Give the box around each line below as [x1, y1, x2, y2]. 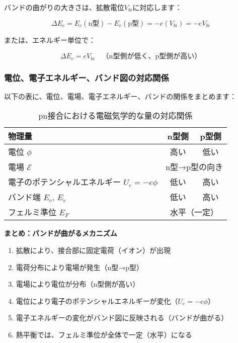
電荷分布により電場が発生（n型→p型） [16, 262, 144, 272]
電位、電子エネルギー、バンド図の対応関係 [4, 71, 169, 83]
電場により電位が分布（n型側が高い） [16, 279, 140, 289]
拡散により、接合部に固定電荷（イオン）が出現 [16, 245, 171, 255]
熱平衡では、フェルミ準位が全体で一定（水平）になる [16, 329, 192, 340]
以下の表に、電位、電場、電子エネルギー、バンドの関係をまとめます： [4, 91, 237, 101]
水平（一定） [170, 206, 219, 218]
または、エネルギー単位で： [4, 34, 96, 45]
